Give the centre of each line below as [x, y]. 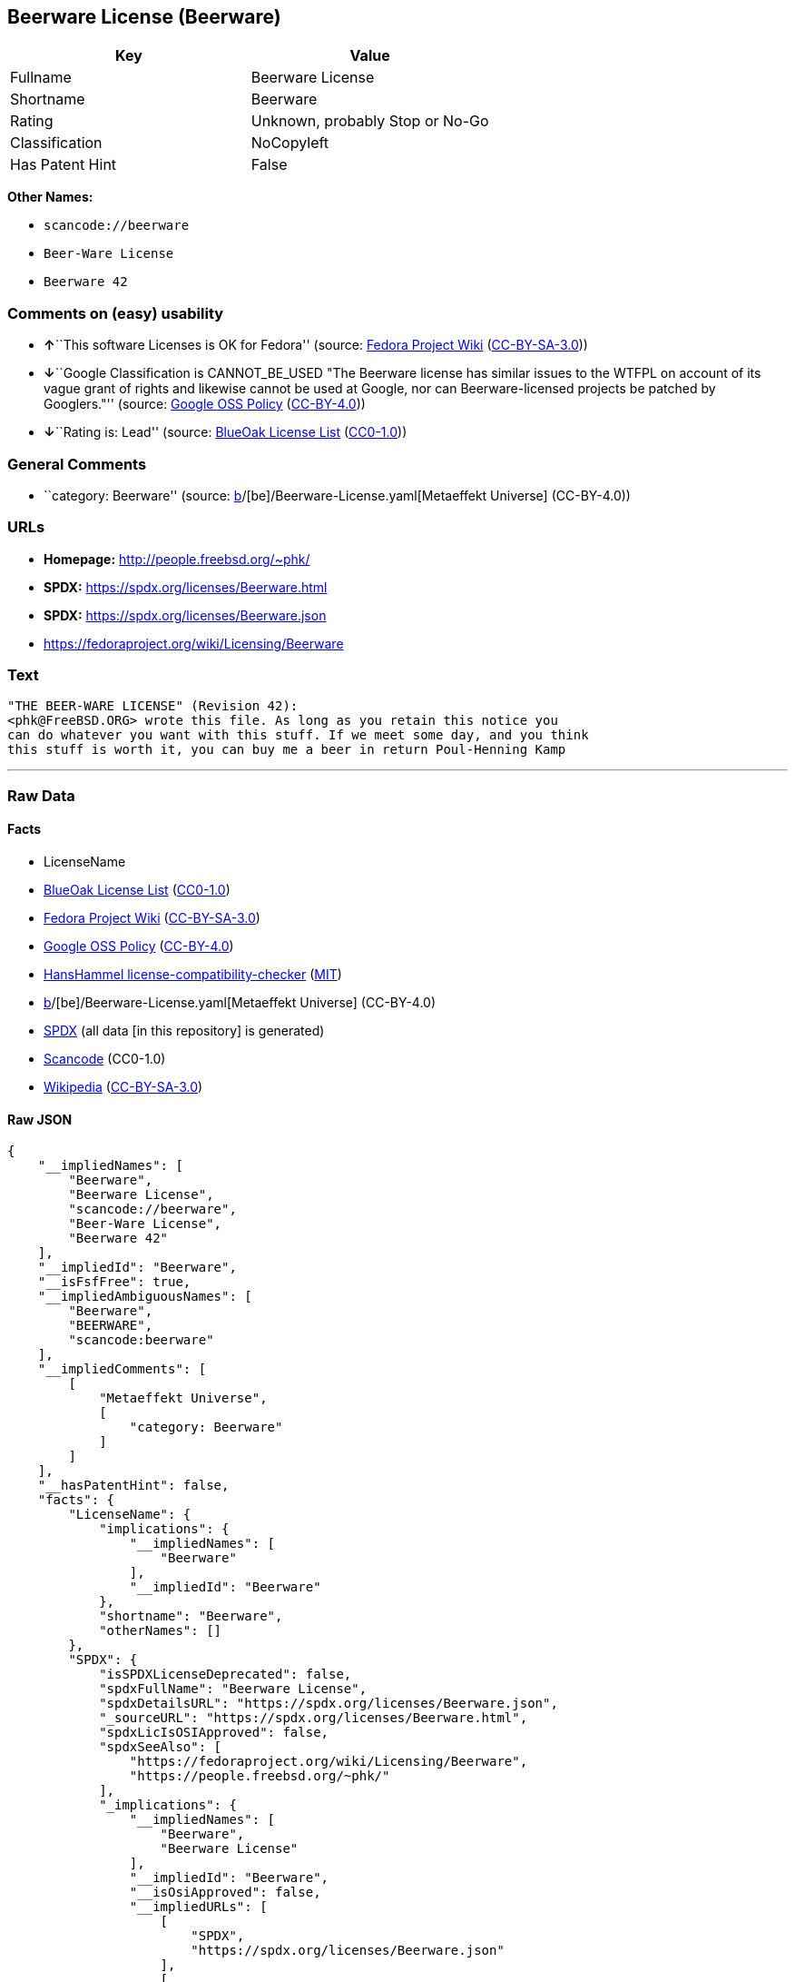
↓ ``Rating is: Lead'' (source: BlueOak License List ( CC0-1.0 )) [226, 432]
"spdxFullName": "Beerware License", [233, 1689]
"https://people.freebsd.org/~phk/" [260, 1776]
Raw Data [41, 795]
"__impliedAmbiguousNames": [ [145, 1297]
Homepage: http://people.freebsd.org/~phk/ [177, 559]
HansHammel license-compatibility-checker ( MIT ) [193, 975]
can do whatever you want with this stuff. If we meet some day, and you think [298, 735]
